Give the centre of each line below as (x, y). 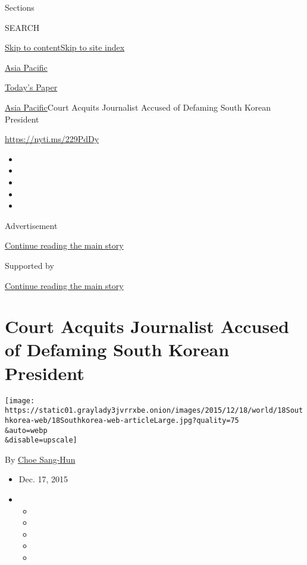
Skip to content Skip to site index (65, 47)
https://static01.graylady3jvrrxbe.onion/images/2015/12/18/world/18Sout (154, 411)
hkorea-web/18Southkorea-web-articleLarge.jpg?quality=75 (122, 420)
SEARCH (22, 27)
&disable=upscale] (41, 440)
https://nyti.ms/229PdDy (52, 139)
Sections (20, 7)
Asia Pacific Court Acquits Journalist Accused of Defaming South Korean (138, 107)
